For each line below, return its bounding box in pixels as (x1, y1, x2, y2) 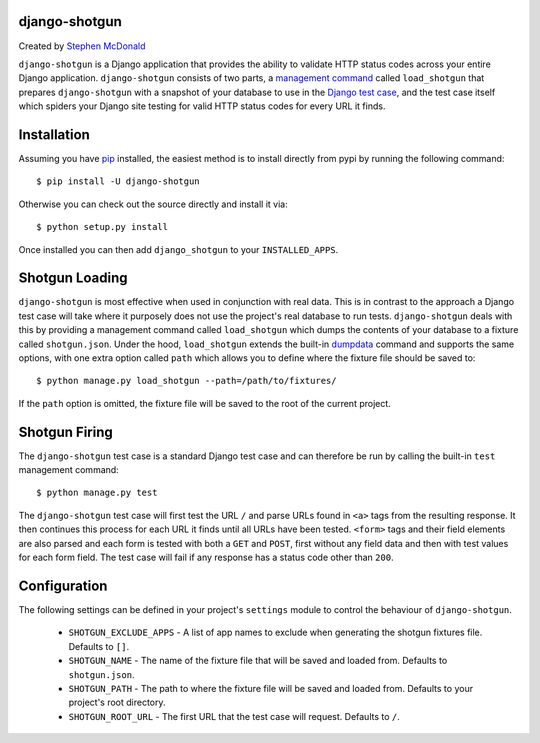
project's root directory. (68, 696, 166, 709)
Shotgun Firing (18, 423, 114, 440)
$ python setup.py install (36, 221, 169, 233)
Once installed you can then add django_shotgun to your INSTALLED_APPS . (18, 243, 339, 255)
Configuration (18, 577, 108, 594)
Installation (18, 126, 90, 143)
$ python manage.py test (36, 487, 158, 499)
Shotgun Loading (18, 270, 128, 287)
